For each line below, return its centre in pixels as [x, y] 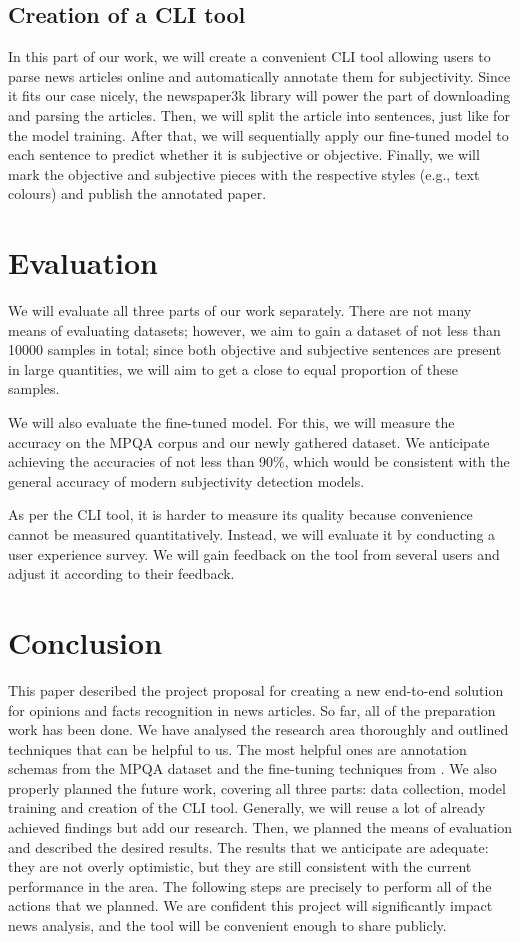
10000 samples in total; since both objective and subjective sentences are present [255, 349]
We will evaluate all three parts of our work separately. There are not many [240, 310]
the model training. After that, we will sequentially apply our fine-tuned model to [258, 134]
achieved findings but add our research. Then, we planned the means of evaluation [260, 827]
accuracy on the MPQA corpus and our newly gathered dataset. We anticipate [249, 441]
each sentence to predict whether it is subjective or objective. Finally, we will [244, 154]
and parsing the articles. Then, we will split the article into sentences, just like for [259, 114]
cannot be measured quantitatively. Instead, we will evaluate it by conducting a [252, 534]
